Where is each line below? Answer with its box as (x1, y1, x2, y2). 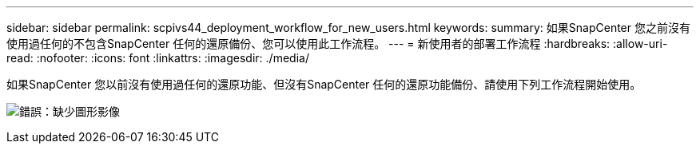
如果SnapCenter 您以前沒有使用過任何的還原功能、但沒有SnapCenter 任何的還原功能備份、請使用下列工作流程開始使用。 (6, 77, 642, 91)
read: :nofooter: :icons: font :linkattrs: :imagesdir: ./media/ (6, 51, 309, 65)
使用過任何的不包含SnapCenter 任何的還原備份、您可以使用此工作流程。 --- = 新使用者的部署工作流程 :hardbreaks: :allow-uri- (6, 37, 668, 50)
